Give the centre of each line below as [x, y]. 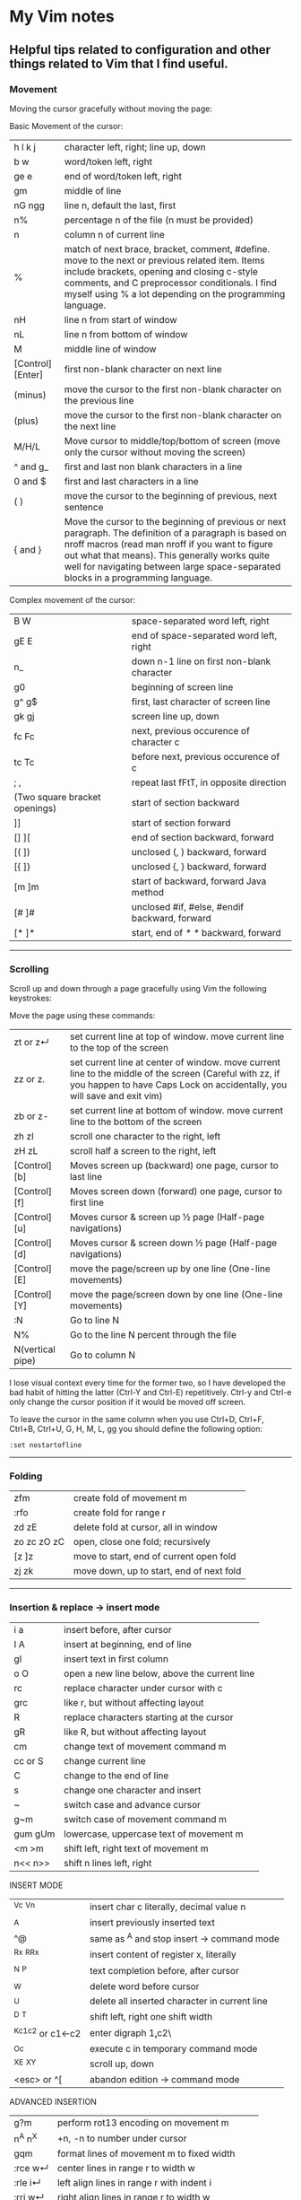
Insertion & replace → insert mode [85, 1608]
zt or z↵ [31, 1043]
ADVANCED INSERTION [53, 2102]
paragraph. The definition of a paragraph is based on [175, 533]
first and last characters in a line [131, 481]
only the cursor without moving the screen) [155, 452]
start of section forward [181, 823]
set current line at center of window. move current [175, 1062]
